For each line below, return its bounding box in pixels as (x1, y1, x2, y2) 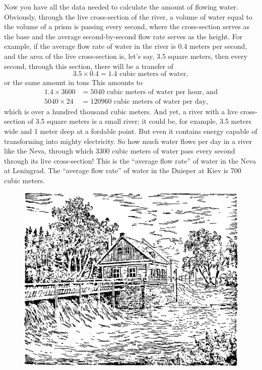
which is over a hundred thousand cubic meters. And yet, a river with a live (4, 106, 238, 116)
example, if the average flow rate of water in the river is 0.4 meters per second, (4, 41, 247, 51)
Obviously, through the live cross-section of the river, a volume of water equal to (4, 11, 252, 22)
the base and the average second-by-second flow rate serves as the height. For (4, 31, 243, 41)
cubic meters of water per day (114, 98, 206, 105)
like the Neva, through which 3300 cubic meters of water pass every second (4, 145, 235, 156)
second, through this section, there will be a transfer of (4, 60, 174, 71)
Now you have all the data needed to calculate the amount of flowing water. (4, 2, 238, 12)
